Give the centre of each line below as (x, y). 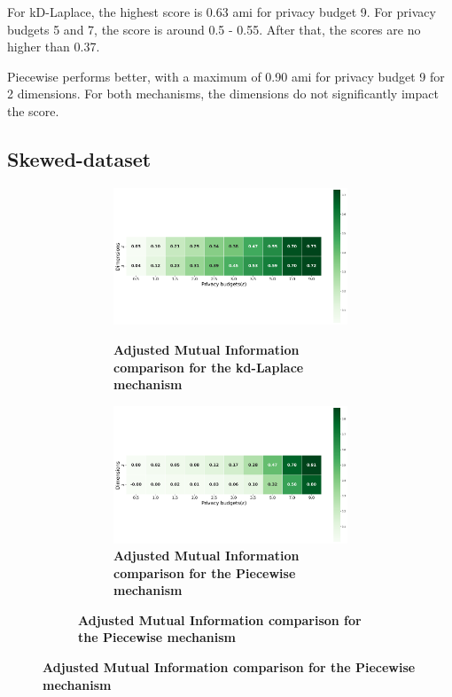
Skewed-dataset (79, 158)
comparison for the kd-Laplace (209, 367)
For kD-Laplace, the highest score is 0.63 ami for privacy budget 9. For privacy (222, 12)
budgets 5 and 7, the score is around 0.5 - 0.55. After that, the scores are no (214, 29)
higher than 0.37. (54, 47)
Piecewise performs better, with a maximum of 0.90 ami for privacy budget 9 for (226, 76)
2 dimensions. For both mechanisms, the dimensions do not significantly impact (223, 94)
